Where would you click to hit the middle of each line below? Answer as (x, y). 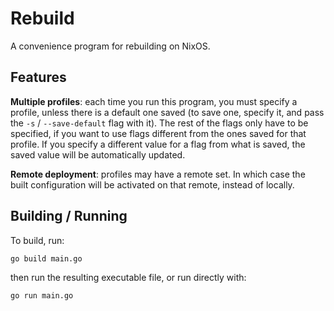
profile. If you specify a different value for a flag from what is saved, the (158, 144)
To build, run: (37, 240)
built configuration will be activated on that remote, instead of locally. (152, 184)
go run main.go (42, 296)
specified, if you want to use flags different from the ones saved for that (158, 133)
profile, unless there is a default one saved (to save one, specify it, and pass (167, 112)
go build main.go (46, 258)
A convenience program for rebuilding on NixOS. (110, 46)
